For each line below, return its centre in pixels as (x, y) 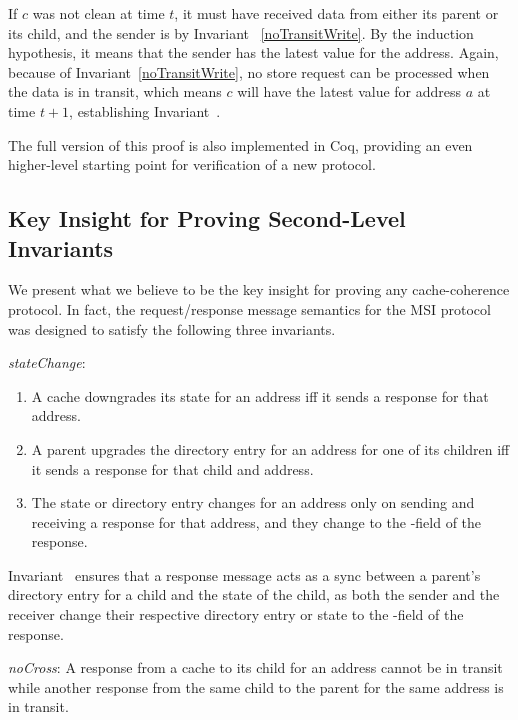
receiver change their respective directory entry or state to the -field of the (236, 614)
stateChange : (47, 362)
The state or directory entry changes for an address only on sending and (253, 502)
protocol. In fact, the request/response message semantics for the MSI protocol (249, 308)
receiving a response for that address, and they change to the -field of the (256, 521)
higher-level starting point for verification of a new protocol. (192, 164)
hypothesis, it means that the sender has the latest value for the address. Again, (253, 52)
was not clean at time (98, 13)
